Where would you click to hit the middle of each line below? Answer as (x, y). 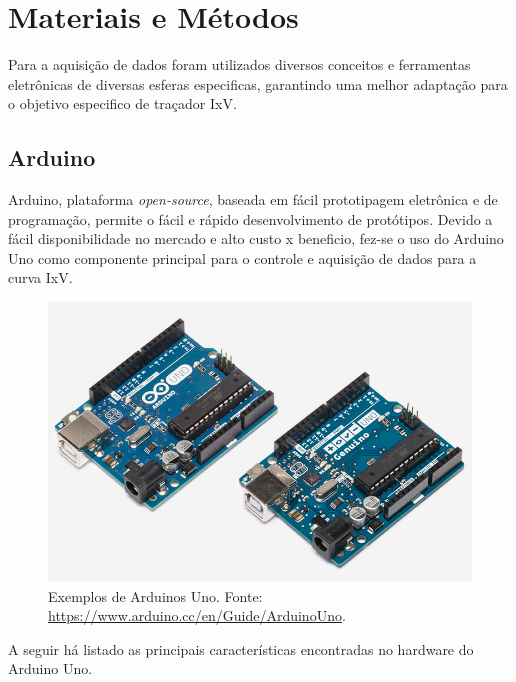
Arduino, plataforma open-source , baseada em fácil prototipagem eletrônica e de (253, 199)
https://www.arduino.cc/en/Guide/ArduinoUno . (197, 615)
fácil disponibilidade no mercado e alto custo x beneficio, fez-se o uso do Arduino (256, 238)
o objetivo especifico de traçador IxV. (122, 103)
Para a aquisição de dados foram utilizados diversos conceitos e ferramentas (239, 64)
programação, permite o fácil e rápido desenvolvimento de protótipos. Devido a (250, 218)
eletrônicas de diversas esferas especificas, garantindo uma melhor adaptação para (258, 83)
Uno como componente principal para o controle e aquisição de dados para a (242, 257)
